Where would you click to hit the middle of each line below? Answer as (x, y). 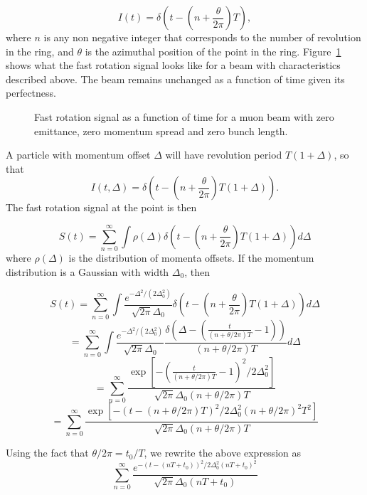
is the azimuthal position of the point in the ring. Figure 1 (213, 51)
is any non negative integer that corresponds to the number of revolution (202, 37)
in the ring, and (40, 51)
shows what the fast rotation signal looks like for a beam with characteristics (173, 65)
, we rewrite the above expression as (222, 453)
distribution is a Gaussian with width (87, 271)
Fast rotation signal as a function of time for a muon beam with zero (184, 116)
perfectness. (31, 93)
